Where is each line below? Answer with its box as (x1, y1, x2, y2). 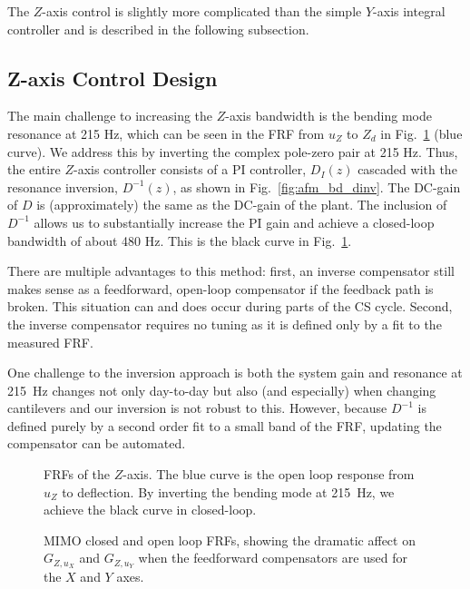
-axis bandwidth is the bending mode (225, 106, 432, 125)
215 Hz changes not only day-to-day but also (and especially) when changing (7, 380, 436, 399)
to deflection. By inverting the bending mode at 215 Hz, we (62, 482, 395, 501)
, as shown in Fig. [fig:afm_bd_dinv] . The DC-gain (172, 177, 461, 196)
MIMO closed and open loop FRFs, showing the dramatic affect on (44, 530, 416, 549)
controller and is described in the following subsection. (7, 19, 309, 38)
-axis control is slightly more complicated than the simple (42, 2, 362, 20)
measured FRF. (7, 332, 93, 351)
